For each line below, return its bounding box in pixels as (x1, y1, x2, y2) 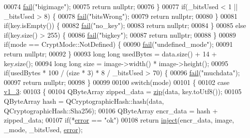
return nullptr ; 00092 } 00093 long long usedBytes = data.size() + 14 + (4, 48, 217, 58)
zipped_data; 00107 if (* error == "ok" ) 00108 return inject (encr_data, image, (4, 115, 234, 125)
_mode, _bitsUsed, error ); (4, 124, 83, 134)
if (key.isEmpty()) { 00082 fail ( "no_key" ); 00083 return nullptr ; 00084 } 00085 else (4, 20, 246, 30)
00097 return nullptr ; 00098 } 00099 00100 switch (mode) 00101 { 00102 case (4, 77, 230, 87)
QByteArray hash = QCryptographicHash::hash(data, (4, 96, 164, 106)
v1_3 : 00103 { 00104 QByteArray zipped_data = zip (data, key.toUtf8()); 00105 (4, 86, 242, 97)
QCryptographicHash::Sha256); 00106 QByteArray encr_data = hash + (4, 105, 218, 115)
